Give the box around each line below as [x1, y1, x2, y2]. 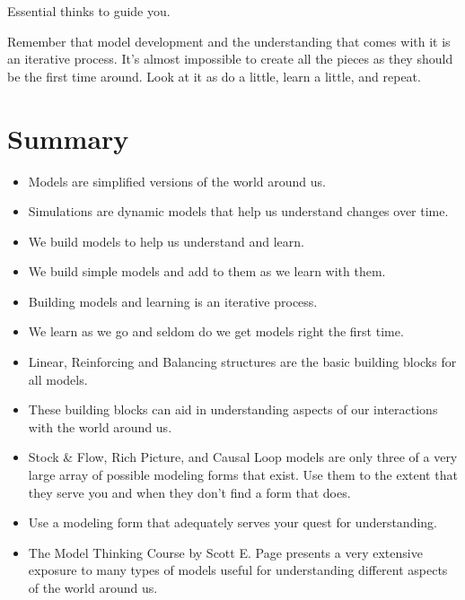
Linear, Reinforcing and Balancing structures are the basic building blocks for [28, 352, 457, 371]
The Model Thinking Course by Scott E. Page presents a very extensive [28, 543, 423, 561]
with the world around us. [28, 417, 172, 436]
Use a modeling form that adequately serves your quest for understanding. [28, 513, 438, 532]
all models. [28, 370, 88, 388]
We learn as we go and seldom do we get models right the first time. [28, 322, 404, 341]
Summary [7, 119, 129, 156]
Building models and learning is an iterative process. [28, 291, 318, 310]
